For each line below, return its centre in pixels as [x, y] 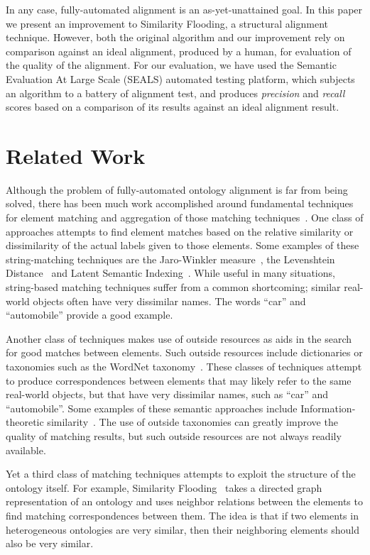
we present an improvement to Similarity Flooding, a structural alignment [167, 23]
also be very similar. [50, 543]
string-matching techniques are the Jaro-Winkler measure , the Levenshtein [170, 259]
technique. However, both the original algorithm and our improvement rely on [175, 37]
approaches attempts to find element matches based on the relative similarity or [180, 231]
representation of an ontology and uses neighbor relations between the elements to [184, 501]
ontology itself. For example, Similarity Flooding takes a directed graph [164, 487]
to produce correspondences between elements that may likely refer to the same [179, 380]
